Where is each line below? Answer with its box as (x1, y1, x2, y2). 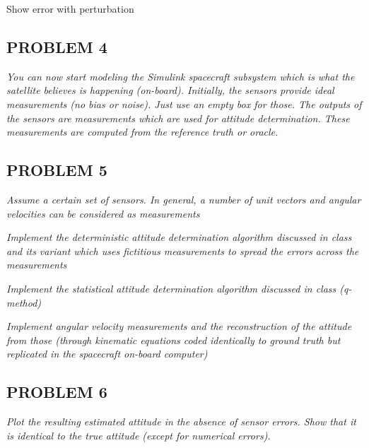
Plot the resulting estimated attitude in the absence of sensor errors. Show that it (6, 414, 356, 429)
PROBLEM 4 (6, 35, 107, 57)
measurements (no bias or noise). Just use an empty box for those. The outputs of (6, 96, 362, 111)
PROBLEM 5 (6, 159, 107, 181)
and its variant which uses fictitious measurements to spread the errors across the (6, 243, 359, 258)
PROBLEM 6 (6, 381, 107, 403)
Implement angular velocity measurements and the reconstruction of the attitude (6, 319, 352, 334)
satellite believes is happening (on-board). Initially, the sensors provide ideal (6, 83, 334, 98)
